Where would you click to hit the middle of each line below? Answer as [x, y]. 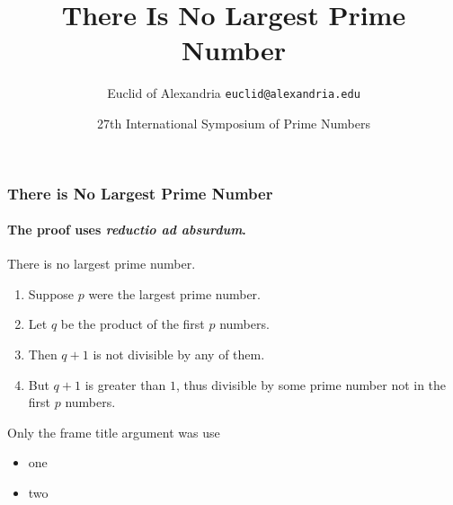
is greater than [125, 384]
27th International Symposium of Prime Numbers [234, 123]
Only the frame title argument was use [114, 432]
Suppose [51, 293]
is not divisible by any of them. [179, 354]
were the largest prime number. [174, 293]
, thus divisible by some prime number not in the [311, 384]
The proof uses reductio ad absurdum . [127, 230]
